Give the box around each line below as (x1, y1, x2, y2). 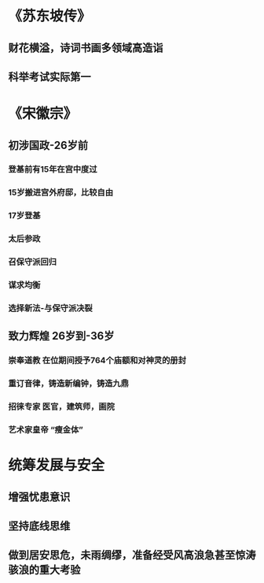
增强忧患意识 (8, 490, 71, 503)
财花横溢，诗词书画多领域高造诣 (8, 41, 163, 54)
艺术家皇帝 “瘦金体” (8, 425, 84, 436)
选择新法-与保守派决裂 (8, 303, 93, 314)
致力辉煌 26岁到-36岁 (8, 329, 115, 343)
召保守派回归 (8, 257, 57, 268)
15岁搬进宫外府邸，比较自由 (8, 187, 114, 198)
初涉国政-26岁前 (8, 139, 89, 152)
